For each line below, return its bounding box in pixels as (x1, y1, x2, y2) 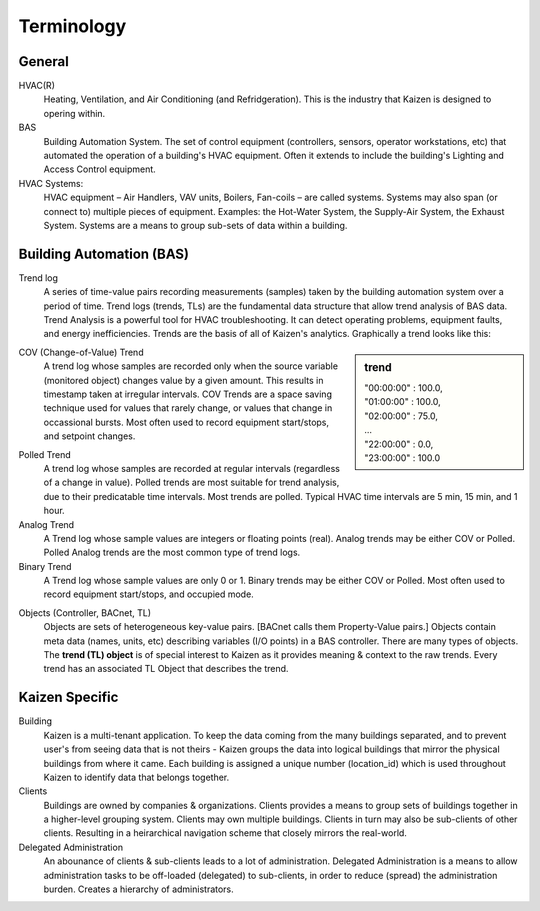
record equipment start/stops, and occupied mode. (43, 588, 254, 600)
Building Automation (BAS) (18, 245, 190, 262)
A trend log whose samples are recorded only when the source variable (43, 360, 339, 372)
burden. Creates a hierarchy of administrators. (43, 883, 234, 895)
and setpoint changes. (43, 430, 136, 442)
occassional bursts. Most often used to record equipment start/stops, (43, 416, 330, 428)
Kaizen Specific (18, 689, 119, 706)
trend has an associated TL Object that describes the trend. (43, 663, 289, 675)
